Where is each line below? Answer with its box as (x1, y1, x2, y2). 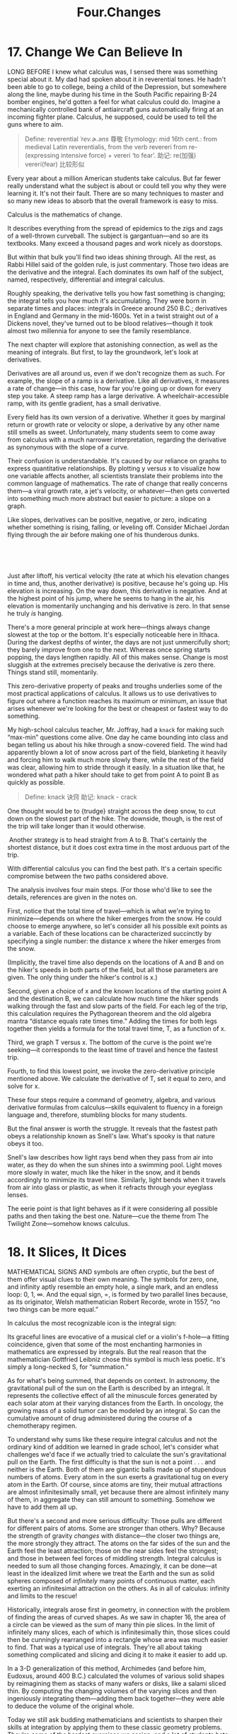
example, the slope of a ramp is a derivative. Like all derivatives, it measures (7, 376, 230, 385)
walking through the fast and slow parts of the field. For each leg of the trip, (7, 1002, 228, 1010)
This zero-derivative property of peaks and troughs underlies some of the (7, 681, 223, 690)
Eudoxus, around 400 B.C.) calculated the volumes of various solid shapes (7, 1671, 225, 1680)
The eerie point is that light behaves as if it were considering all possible (7, 1204, 218, 1213)
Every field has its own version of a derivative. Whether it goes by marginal (7, 412, 226, 421)
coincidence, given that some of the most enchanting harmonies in (7, 1340, 202, 1348)
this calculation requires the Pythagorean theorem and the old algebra (7, 1009, 212, 1017)
